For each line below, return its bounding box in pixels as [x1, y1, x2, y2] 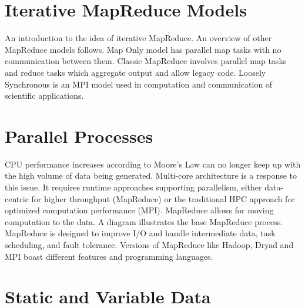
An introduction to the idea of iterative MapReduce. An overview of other [5, 32, 272, 44]
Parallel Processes [5, 123, 153, 148]
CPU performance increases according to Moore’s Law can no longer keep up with [5, 158, 301, 170]
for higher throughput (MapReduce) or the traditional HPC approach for [31, 192, 295, 205]
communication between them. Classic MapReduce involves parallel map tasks [5, 55, 287, 67]
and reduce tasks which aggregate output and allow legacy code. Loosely [5, 66, 266, 78]
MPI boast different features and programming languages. [5, 250, 213, 262]
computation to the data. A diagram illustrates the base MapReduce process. [5, 215, 283, 227]
